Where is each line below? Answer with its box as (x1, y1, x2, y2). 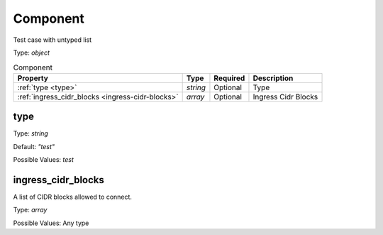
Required (213, 73, 245, 83)
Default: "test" (13, 142, 55, 151)
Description (252, 73, 294, 83)
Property (17, 73, 49, 83)
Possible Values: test (13, 155, 74, 163)
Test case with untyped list (13, 35, 92, 44)
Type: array (13, 206, 48, 214)
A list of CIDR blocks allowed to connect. (13, 192, 133, 201)
